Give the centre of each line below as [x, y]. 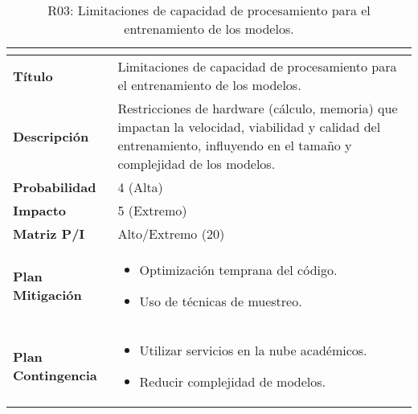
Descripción [51, 136]
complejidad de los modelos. [197, 164]
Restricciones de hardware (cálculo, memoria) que [258, 108]
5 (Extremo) [152, 210]
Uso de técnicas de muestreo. [221, 301]
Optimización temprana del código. [238, 270]
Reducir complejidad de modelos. [233, 381]
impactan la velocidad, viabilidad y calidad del [249, 127]
